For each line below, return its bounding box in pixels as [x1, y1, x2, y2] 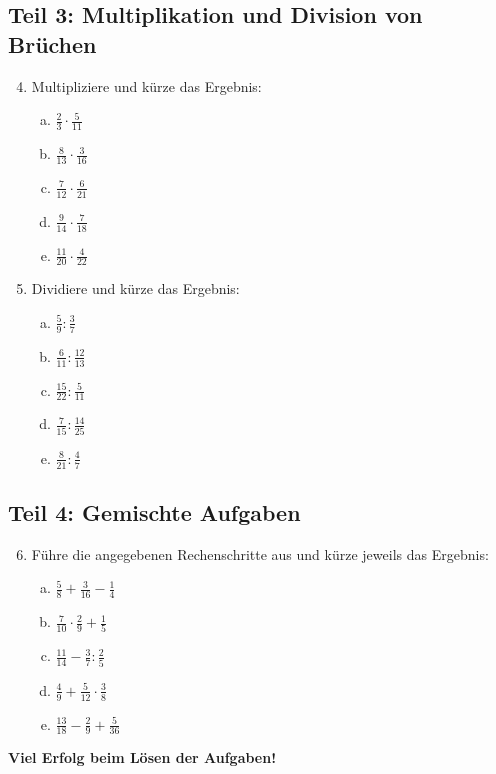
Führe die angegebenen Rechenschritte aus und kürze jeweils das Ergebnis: [31, 543, 489, 564]
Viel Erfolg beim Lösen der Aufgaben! [8, 747, 277, 768]
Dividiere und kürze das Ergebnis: [31, 278, 240, 299]
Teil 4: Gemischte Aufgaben [8, 496, 301, 527]
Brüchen [8, 28, 97, 59]
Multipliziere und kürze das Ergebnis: [31, 75, 262, 96]
